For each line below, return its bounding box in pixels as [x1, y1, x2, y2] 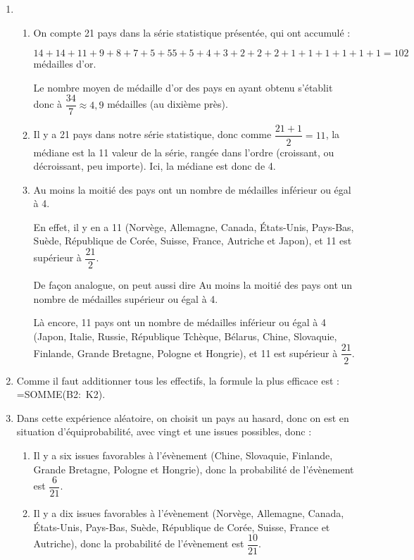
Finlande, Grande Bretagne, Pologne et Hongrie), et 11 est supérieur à [33, 345, 338, 360]
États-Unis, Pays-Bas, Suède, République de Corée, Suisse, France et [33, 519, 330, 534]
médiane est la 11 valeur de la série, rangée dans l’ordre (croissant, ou [33, 144, 334, 159]
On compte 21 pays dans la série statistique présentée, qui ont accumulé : [33, 25, 351, 39]
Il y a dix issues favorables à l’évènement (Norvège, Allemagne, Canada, [33, 506, 344, 521]
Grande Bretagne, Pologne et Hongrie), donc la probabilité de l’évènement [33, 461, 354, 476]
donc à [33, 97, 63, 111]
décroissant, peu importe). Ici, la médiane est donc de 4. [33, 158, 276, 173]
